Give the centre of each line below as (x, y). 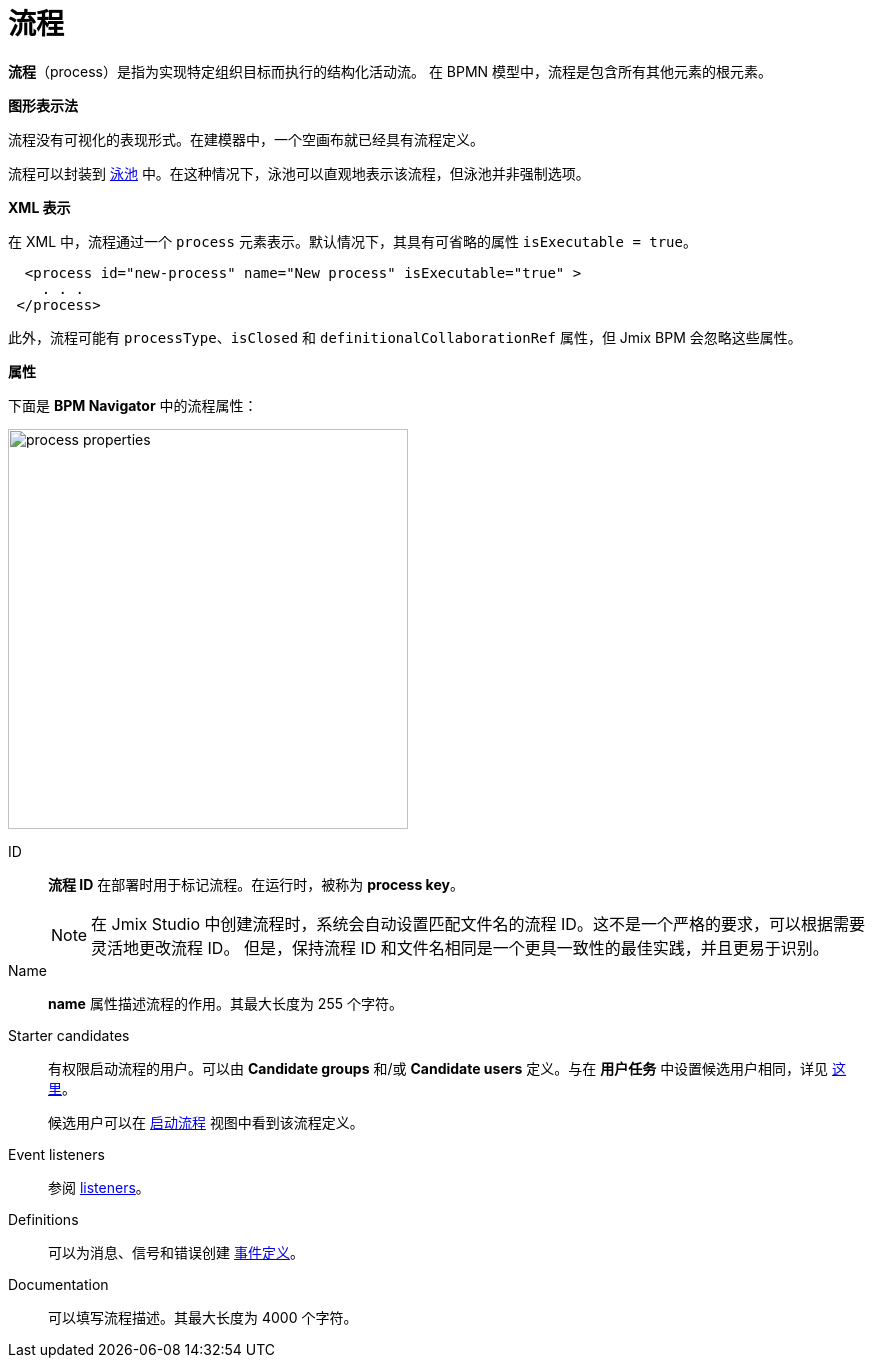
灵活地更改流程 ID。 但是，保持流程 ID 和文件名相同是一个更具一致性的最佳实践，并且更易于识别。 (460, 947)
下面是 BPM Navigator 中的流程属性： (133, 405)
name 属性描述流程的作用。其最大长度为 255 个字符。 (225, 1003)
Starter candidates (69, 1035)
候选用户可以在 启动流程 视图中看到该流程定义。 (206, 1122)
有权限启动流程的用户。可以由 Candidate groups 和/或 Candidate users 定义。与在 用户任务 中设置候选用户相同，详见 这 (447, 1068)
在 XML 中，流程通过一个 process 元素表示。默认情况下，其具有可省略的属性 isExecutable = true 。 (352, 241)
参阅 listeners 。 (99, 1187)
